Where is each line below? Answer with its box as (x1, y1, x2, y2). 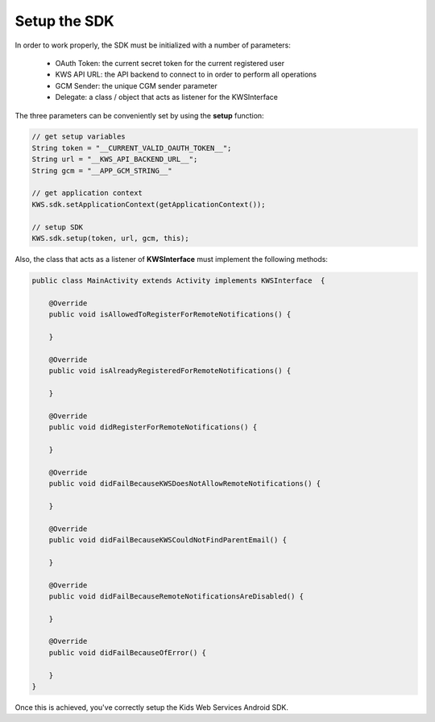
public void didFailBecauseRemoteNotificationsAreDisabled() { (48, 591, 304, 600)
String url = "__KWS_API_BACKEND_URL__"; (31, 155, 198, 164)
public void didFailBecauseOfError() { (48, 648, 207, 657)
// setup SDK (31, 222, 84, 231)
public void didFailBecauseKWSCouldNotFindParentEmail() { (48, 535, 288, 544)
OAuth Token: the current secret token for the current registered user (55, 58, 285, 68)
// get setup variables (31, 132, 126, 141)
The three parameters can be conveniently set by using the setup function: (14, 110, 265, 120)
